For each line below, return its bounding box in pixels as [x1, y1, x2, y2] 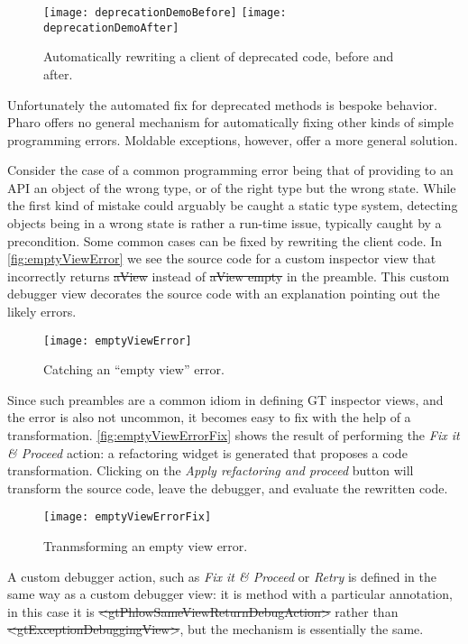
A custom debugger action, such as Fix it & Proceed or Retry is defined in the [7, 566, 437, 585]
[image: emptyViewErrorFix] [43, 511, 212, 524]
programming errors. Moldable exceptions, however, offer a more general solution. [7, 130, 458, 149]
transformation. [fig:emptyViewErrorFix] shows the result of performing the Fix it [7, 426, 460, 445]
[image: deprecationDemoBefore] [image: [43, 6, 287, 19]
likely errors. [7, 302, 77, 321]
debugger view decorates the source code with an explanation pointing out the [7, 284, 440, 303]
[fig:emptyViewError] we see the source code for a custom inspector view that [7, 249, 436, 268]
